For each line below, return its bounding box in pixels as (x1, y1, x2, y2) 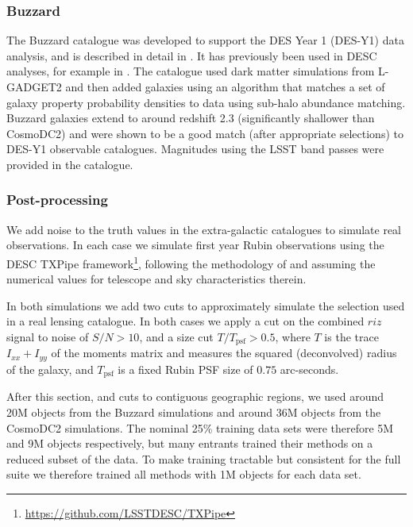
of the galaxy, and (6, 360, 94, 377)
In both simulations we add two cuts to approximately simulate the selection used (6, 297, 405, 314)
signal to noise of (6, 329, 89, 344)
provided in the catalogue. (6, 156, 133, 172)
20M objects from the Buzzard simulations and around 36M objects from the (6, 403, 381, 420)
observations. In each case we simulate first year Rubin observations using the (6, 237, 384, 253)
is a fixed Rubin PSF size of (118, 360, 253, 377)
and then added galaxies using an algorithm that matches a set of (65, 79, 385, 94)
